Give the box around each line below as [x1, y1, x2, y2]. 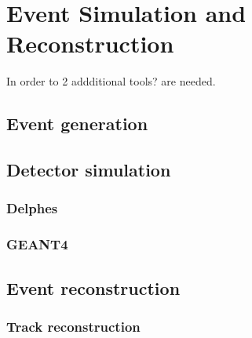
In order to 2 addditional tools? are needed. [6, 73, 216, 89]
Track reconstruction [6, 316, 141, 336]
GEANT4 [6, 234, 68, 254]
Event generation [6, 111, 148, 136]
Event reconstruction [6, 275, 181, 300]
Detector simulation [6, 158, 171, 182]
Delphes [6, 198, 58, 218]
